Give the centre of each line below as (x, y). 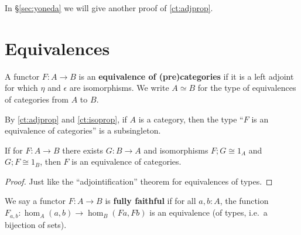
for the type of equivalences (247, 88)
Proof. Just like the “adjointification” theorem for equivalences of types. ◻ (139, 181)
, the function (244, 201)
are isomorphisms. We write (119, 88)
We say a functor (35, 201)
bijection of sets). (36, 224)
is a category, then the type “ (191, 119)
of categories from (37, 99)
